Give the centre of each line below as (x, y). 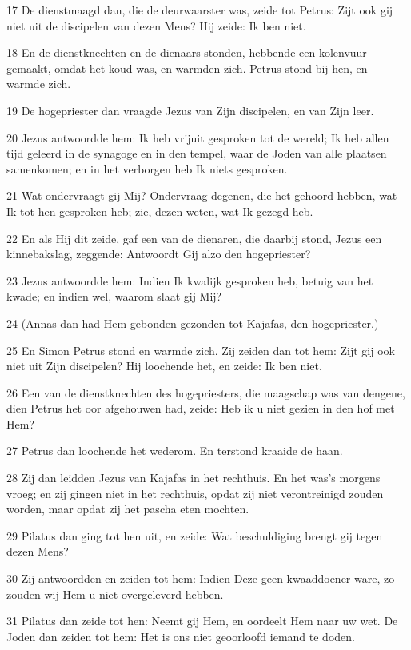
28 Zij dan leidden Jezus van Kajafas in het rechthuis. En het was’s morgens (194, 478)
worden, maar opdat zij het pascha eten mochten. (128, 509)
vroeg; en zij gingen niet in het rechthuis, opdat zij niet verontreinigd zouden (195, 493)
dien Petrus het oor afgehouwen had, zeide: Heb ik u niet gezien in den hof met (201, 408)
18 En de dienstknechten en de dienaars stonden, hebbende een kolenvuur (187, 52)
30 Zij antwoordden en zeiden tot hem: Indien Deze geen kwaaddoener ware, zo (201, 578)
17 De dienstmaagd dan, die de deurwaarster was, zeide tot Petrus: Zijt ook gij (200, 10)
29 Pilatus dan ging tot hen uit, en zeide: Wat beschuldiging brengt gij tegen (195, 535)
